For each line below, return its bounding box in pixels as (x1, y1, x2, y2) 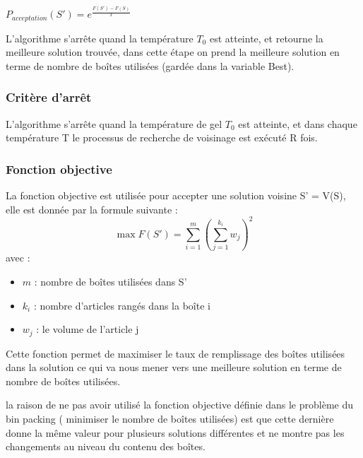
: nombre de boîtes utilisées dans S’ (34, 274, 187, 288)
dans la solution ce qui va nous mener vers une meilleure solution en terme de (6, 360, 342, 375)
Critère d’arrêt (6, 88, 92, 106)
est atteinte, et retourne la (209, 30, 323, 45)
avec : (6, 250, 30, 265)
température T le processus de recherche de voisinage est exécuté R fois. (6, 130, 318, 145)
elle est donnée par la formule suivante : (6, 201, 178, 216)
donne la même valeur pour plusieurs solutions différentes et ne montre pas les (6, 425, 345, 440)
